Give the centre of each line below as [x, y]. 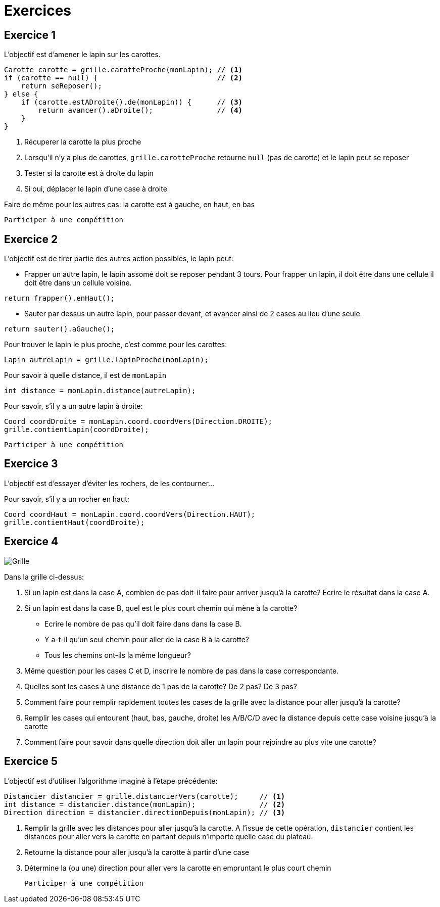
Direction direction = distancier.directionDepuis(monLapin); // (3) [145, 812]
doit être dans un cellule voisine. [78, 283]
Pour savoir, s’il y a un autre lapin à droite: [74, 406]
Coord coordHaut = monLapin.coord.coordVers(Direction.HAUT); [130, 514]
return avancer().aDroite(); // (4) [140, 110]
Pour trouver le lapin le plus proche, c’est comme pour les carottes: [116, 345]
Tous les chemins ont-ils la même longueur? [118, 655]
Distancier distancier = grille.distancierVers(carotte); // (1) [145, 796]
